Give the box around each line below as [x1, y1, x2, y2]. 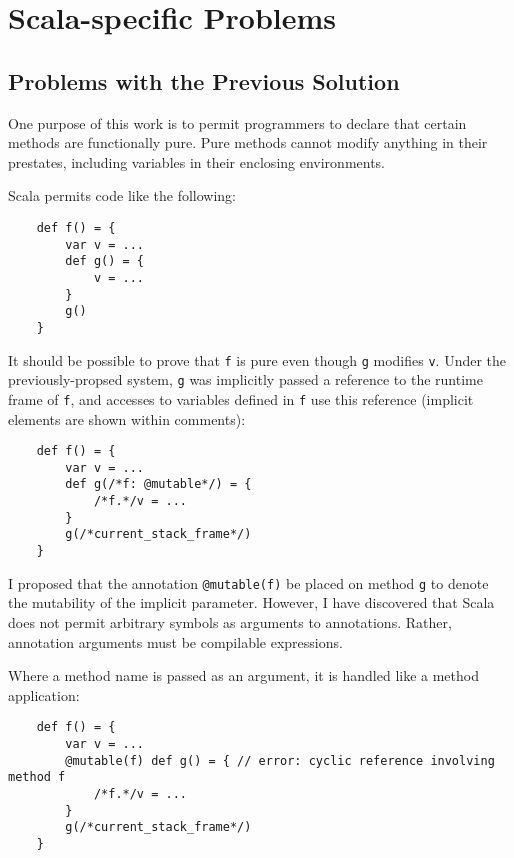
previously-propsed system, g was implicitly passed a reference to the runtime [8, 369, 483, 390]
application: [8, 684, 80, 705]
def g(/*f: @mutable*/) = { [65, 477, 252, 492]
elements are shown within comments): [8, 408, 246, 429]
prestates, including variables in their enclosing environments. [8, 151, 386, 172]
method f [8, 770, 66, 785]
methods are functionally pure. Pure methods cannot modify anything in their [8, 132, 488, 153]
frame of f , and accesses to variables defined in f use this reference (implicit [8, 388, 474, 409]
